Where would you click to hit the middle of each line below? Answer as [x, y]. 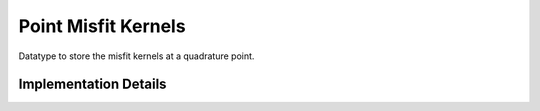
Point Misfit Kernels [102, 26]
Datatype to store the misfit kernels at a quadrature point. [136, 56]
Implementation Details [92, 84]
